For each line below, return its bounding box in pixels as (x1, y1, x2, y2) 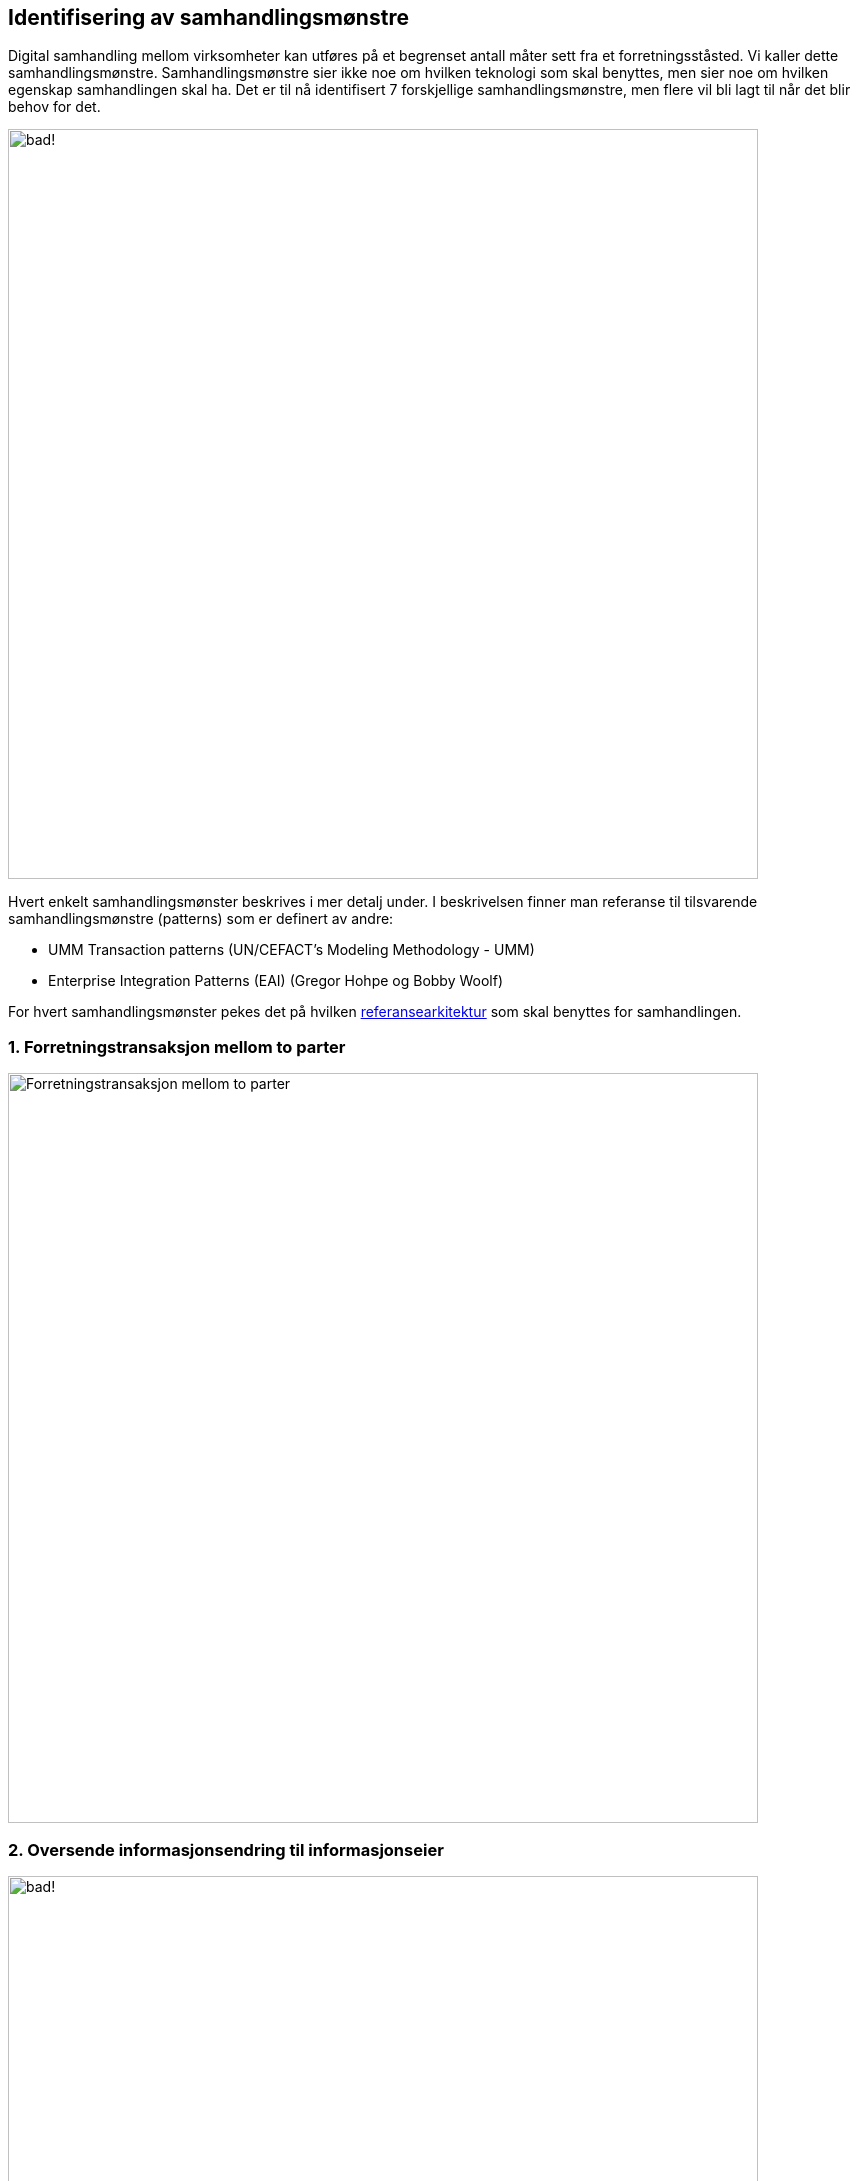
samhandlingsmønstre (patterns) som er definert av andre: (8, 910, 394, 928)
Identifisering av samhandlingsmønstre (8, 5, 409, 30)
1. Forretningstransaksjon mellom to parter (8, 1036, 346, 1057)
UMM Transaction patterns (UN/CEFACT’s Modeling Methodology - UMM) (48, 941, 535, 959)
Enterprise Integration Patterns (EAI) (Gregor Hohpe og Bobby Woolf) (48, 972, 504, 990)
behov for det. (8, 98, 101, 116)
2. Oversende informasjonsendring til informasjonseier (8, 1839, 444, 1860)
